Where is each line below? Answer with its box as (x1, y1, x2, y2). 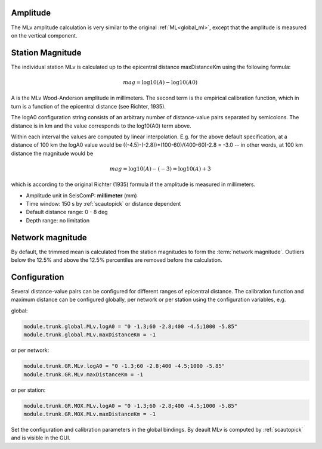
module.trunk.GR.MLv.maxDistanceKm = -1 (23, 371, 143, 378)
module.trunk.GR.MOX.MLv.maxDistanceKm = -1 (23, 410, 156, 417)
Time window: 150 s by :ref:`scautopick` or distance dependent (26, 200, 181, 208)
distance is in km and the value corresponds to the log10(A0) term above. (11, 122, 191, 129)
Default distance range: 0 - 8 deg (26, 209, 108, 216)
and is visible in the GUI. (11, 434, 71, 441)
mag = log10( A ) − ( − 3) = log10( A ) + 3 (109, 165, 211, 172)
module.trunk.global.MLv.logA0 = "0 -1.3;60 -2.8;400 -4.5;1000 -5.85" (23, 323, 238, 330)
